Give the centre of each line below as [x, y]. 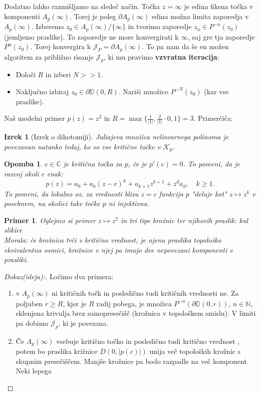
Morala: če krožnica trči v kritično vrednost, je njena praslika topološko [113, 240]
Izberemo [50, 26]
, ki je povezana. [83, 323]
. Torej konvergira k [61, 46]
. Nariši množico [143, 91]
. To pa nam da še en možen [185, 46]
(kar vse [216, 91]
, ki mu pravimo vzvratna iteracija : [161, 56]
